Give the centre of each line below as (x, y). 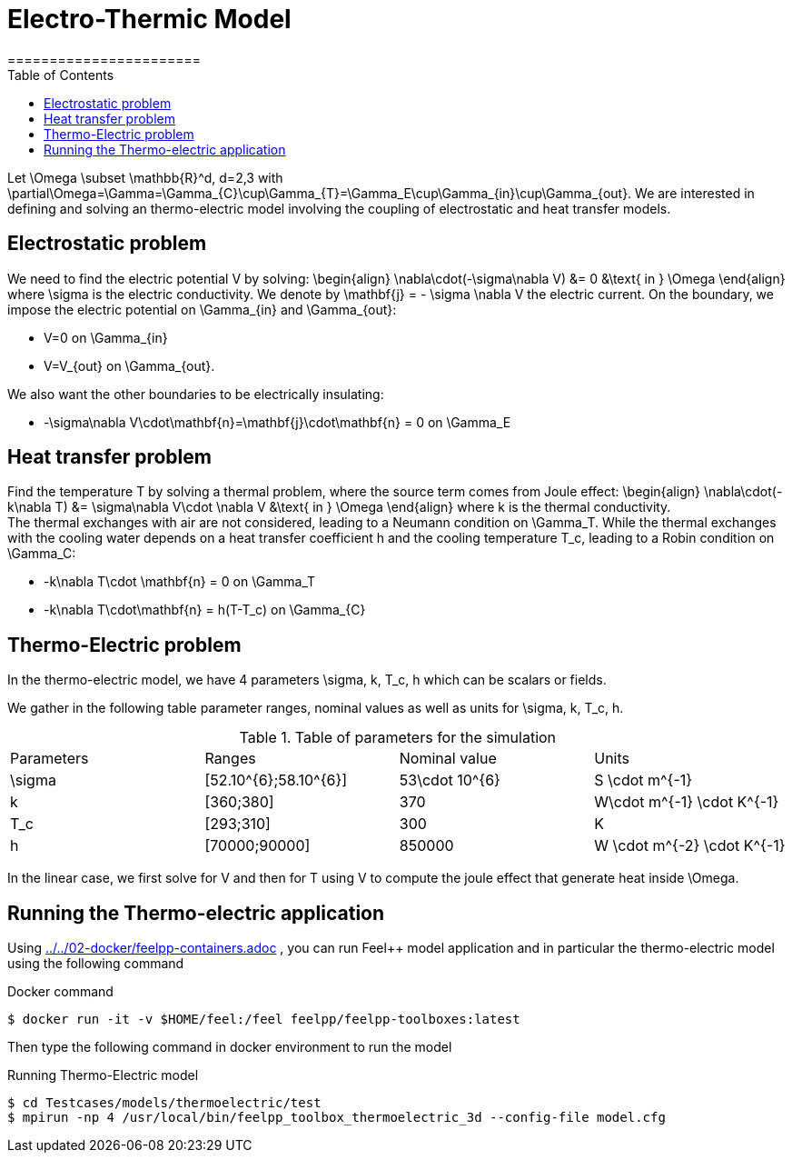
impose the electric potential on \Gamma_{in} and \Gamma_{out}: (202, 309)
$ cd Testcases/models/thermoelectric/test (164, 1103)
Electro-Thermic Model (149, 19)
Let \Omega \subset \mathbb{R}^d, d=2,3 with (145, 177)
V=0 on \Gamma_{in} (106, 337)
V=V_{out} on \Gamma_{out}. (129, 365)
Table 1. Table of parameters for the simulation (398, 738)
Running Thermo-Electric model (103, 1075)
